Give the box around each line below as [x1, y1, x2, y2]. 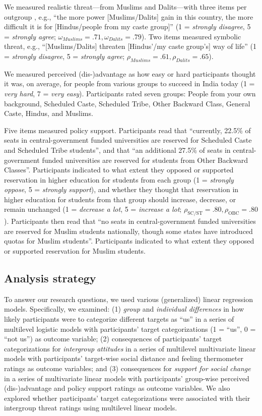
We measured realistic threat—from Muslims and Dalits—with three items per [4, 2, 247, 12]
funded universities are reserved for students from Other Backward [42, 154, 248, 165]
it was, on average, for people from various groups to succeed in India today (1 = [4, 78, 255, 89]
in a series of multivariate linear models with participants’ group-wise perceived [4, 373, 249, 383]
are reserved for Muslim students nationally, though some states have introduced [4, 225, 253, 236]
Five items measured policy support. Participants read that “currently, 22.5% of [4, 125, 251, 135]
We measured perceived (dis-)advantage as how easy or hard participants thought [4, 68, 256, 79]
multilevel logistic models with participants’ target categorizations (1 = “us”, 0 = [4, 323, 256, 334]
